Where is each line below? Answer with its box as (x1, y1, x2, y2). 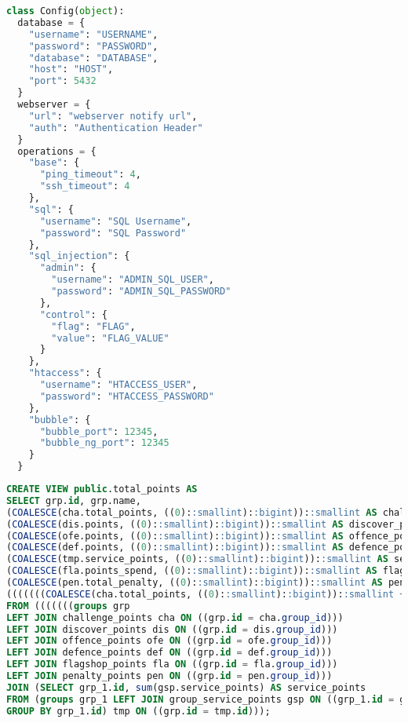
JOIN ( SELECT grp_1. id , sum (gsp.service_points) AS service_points (6, 681, 366, 693)
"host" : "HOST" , (28, 64, 114, 75)
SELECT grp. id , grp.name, (6, 495, 141, 506)
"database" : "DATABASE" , (28, 52, 158, 64)
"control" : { (39, 309, 107, 320)
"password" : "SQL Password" (39, 227, 187, 239)
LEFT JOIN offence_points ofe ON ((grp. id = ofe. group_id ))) (6, 635, 333, 647)
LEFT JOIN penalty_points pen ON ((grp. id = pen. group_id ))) (6, 670, 333, 681)
